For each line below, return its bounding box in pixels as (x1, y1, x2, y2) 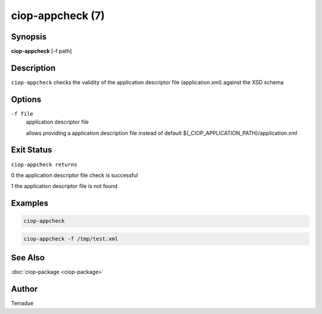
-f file (11, 110, 34, 117)
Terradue (11, 300, 34, 307)
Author (11, 284, 38, 294)
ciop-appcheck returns (11, 161, 78, 168)
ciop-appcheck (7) (11, 9, 105, 22)
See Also (11, 253, 45, 263)
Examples (11, 198, 49, 208)
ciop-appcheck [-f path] (11, 48, 72, 55)
